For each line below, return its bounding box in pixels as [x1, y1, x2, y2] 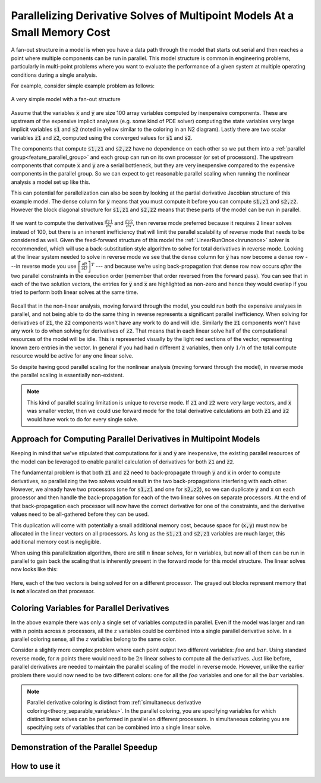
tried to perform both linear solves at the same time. [11, 289, 139, 296]
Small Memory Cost [11, 26, 111, 39]
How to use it [11, 762, 61, 772]
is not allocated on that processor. [11, 588, 95, 595]
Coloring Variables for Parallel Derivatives [11, 603, 169, 613]
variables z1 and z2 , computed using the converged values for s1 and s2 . [11, 134, 193, 141]
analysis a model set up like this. [11, 178, 90, 186]
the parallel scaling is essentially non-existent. [11, 371, 124, 378]
